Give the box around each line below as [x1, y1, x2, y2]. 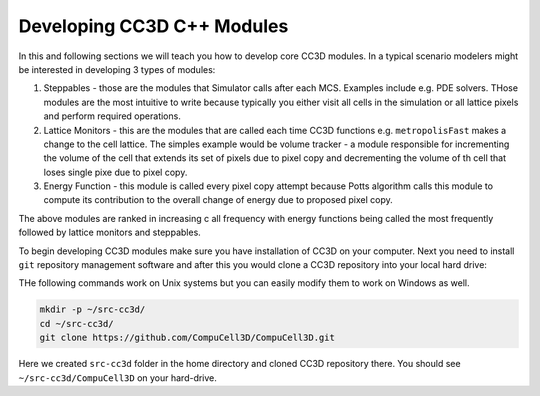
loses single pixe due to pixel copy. [43, 166, 188, 178]
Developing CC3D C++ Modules [18, 15, 289, 37]
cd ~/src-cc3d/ [39, 318, 114, 329]
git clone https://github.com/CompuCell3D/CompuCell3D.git [39, 332, 335, 344]
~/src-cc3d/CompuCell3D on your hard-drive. [18, 371, 217, 384]
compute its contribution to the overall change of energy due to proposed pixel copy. [43, 194, 394, 206]
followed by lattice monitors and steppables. [18, 226, 202, 239]
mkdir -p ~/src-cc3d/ [39, 304, 146, 315]
